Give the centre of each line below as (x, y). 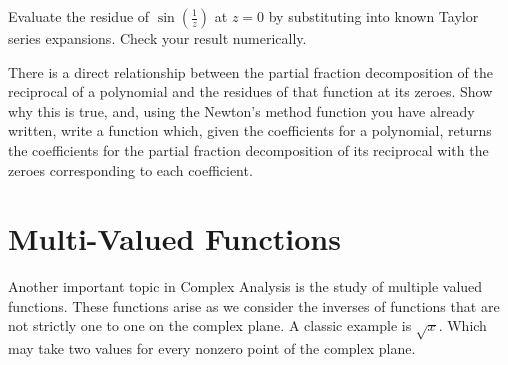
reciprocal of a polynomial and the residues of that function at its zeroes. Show (250, 91)
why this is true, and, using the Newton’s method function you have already (241, 110)
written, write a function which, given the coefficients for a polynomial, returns (250, 130)
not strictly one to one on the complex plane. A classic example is (210, 325)
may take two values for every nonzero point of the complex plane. (212, 348)
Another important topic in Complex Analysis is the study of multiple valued (245, 286)
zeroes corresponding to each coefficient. (130, 169)
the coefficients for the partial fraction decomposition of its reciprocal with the (248, 149)
